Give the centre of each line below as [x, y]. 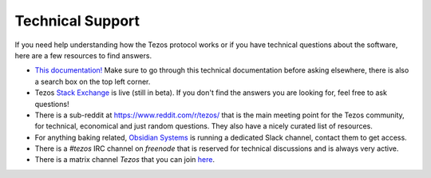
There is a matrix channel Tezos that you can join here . [125, 160]
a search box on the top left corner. [93, 81]
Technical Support [77, 21]
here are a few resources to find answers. [83, 55]
